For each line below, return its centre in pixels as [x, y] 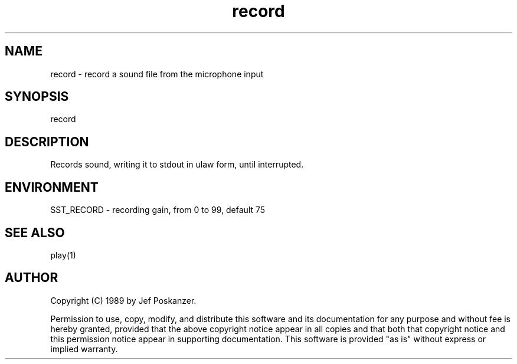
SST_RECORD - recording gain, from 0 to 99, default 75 [158, 210]
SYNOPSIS [37, 97]
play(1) [63, 255]
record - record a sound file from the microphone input [157, 74]
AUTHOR [32, 278]
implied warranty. [84, 349]
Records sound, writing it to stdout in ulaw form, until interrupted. [177, 165]
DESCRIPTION [47, 142]
